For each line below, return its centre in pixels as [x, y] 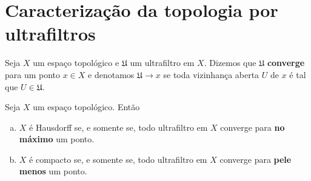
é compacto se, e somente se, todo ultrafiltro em [118, 159]
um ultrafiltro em [162, 63]
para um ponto [33, 74]
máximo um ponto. [57, 139]
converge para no [252, 127]
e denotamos [111, 74]
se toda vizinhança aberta [211, 74]
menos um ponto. [53, 171]
